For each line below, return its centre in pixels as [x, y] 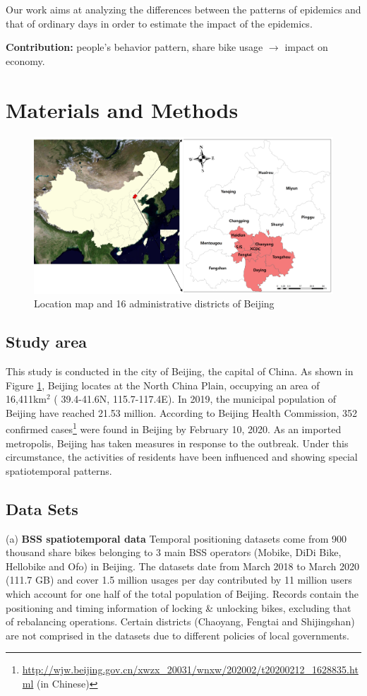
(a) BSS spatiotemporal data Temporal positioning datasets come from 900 [176, 538]
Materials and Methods [122, 109]
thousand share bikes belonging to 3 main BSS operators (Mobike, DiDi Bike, [174, 552]
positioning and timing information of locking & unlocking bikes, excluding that [179, 607]
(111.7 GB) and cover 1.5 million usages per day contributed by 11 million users [179, 580]
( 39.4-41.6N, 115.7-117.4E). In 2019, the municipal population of [195, 399]
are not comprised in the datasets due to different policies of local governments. [178, 635]
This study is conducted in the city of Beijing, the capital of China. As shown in [180, 371]
